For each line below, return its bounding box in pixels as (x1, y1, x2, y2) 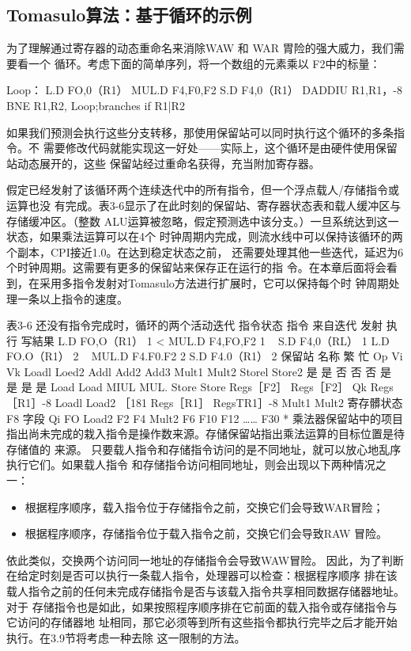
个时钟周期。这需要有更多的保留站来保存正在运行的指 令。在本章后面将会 (6, 259, 386, 276)
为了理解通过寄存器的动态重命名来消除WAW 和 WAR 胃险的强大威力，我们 (6, 40, 394, 56)
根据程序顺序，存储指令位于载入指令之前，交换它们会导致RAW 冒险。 (25, 525, 388, 542)
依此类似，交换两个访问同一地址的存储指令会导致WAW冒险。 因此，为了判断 (6, 551, 404, 568)
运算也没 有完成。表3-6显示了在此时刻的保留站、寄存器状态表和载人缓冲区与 (6, 196, 402, 213)
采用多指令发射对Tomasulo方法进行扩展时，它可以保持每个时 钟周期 (39, 274, 389, 291)
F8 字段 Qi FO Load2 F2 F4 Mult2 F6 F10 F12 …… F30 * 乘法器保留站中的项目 (6, 409, 403, 426)
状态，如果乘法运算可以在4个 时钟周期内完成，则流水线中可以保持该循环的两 (6, 228, 403, 245)
